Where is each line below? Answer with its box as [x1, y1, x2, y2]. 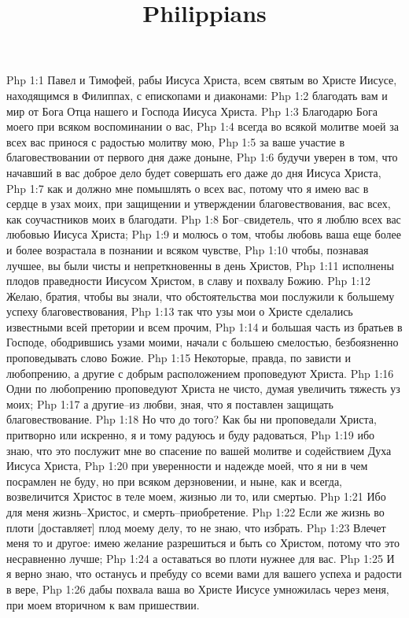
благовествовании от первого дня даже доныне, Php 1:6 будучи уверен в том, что [6, 149, 398, 165]
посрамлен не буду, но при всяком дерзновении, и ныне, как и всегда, [6, 472, 343, 489]
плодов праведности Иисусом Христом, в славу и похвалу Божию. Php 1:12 [6, 272, 370, 289]
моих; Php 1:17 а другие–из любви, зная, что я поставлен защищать [6, 395, 333, 412]
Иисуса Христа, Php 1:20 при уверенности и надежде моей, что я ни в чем [6, 457, 368, 474]
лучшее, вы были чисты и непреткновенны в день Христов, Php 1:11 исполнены [6, 257, 394, 273]
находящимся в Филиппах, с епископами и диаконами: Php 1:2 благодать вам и [6, 87, 388, 103]
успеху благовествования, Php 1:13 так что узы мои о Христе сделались [6, 303, 353, 320]
